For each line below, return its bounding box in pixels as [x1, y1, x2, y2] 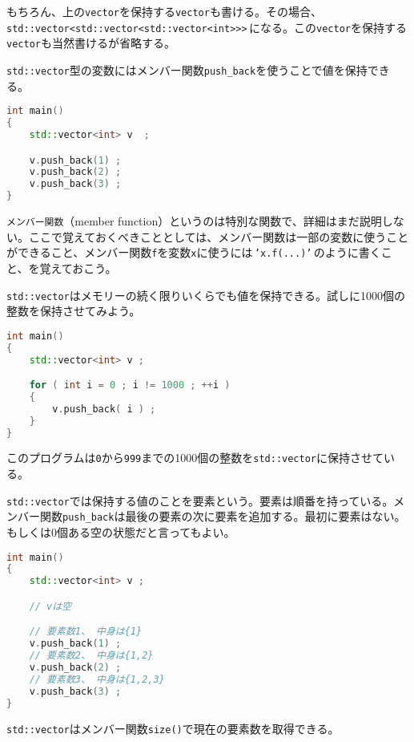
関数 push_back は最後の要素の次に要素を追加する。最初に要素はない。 [39, 508, 406, 525]
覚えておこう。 [39, 259, 117, 276]
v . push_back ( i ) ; [52, 403, 156, 415]
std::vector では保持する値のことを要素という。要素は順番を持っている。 [6, 492, 394, 509]
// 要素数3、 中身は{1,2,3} [29, 673, 165, 685]
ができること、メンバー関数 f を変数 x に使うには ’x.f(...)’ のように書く [6, 244, 381, 261]
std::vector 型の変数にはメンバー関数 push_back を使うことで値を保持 [6, 61, 368, 78]
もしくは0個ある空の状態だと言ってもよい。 [6, 523, 235, 540]
